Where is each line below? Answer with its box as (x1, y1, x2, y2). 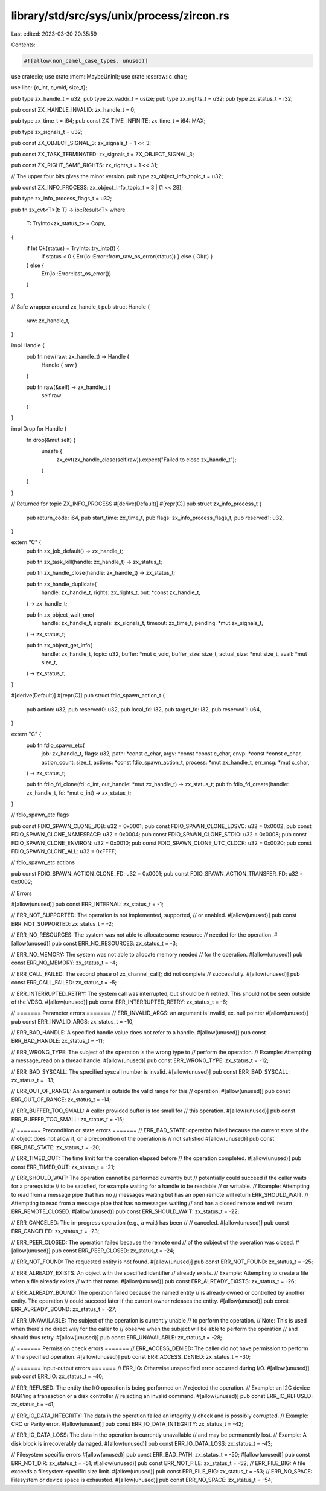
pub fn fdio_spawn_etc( (26, 742, 85, 749)
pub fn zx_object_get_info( (26, 642, 93, 649)
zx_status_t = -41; (11, 1401, 56, 1408)
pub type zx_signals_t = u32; (11, 128, 83, 135)
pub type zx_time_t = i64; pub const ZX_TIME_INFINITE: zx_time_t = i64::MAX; (11, 117, 206, 124)
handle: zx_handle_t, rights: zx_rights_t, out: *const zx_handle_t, (41, 589, 200, 596)
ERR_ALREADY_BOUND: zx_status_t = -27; (11, 1306, 117, 1313)
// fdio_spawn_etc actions (11, 859, 75, 866)
